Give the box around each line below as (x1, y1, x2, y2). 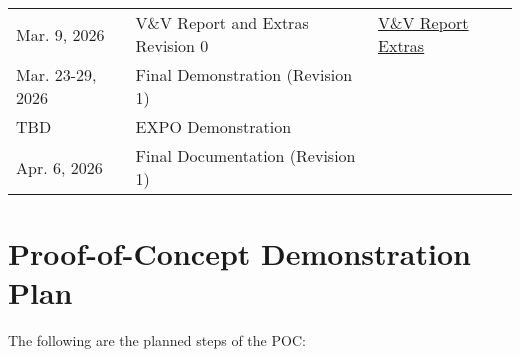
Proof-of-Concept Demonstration (8, 233, 471, 274)
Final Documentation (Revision (135, 144, 356, 167)
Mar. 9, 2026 (16, 22, 105, 46)
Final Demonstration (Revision (135, 63, 353, 86)
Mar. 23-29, (16, 63, 97, 86)
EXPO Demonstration (135, 115, 292, 138)
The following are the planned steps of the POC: (8, 330, 306, 351)
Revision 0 (135, 34, 209, 57)
